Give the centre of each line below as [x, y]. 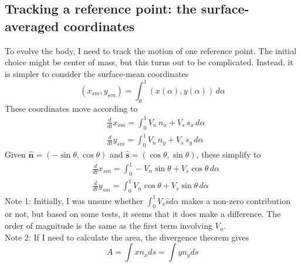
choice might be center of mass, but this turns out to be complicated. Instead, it [149, 62]
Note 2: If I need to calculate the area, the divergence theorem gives [127, 237]
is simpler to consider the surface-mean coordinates [97, 73]
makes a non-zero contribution [236, 200]
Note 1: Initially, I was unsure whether [74, 200]
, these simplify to [229, 154]
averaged [32, 26]
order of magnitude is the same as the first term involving [109, 226]
